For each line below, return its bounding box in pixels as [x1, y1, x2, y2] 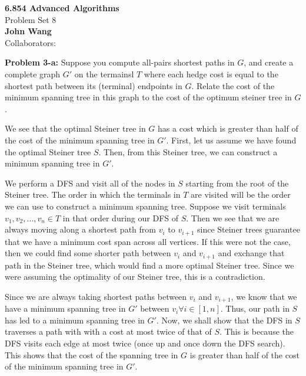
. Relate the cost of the [191, 79, 275, 91]
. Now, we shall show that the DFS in [156, 313, 292, 326]
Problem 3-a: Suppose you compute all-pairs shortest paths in [5, 56, 235, 68]
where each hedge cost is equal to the [144, 67, 278, 80]
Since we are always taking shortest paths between [5, 290, 187, 302]
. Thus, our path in [220, 302, 290, 315]
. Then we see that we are [186, 211, 280, 224]
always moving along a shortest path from [5, 223, 156, 236]
